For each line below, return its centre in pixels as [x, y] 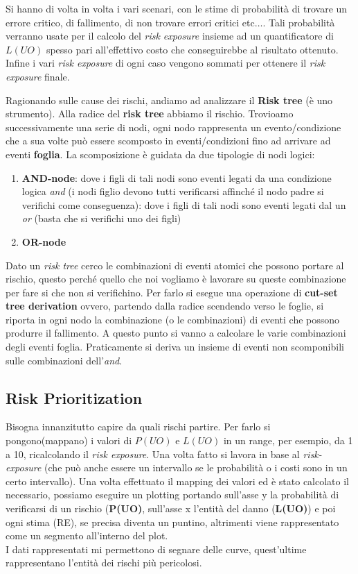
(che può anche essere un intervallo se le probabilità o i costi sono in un [196, 467]
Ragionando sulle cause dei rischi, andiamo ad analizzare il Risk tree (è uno [169, 100]
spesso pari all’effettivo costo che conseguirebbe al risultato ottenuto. [192, 49]
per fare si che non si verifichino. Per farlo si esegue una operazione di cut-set [172, 292]
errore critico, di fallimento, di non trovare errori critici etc [130, 22]
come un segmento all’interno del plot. [87, 535]
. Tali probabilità [299, 22]
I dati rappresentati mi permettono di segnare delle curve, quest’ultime [156, 549]
